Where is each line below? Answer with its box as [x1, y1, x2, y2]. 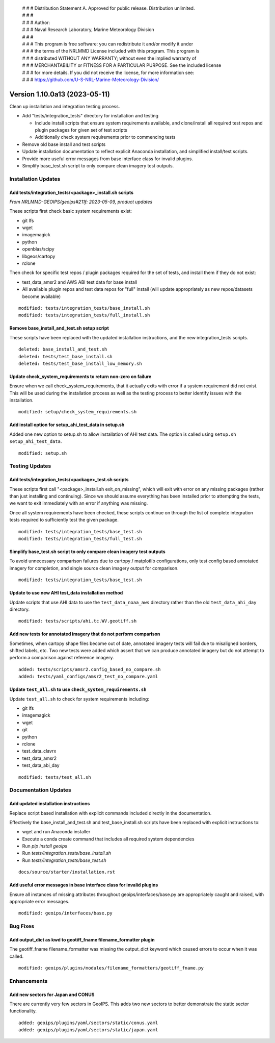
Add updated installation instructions [9, 801, 90, 807]
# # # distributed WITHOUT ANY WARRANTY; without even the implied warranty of [22, 55, 197, 61]
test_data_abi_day [22, 762, 60, 768]
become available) [22, 293, 61, 300]
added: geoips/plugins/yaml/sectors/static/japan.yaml [18, 1027, 158, 1033]
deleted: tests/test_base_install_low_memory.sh [18, 360, 142, 366]
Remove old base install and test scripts [22, 141, 106, 147]
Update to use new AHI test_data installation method [9, 590, 123, 596]
